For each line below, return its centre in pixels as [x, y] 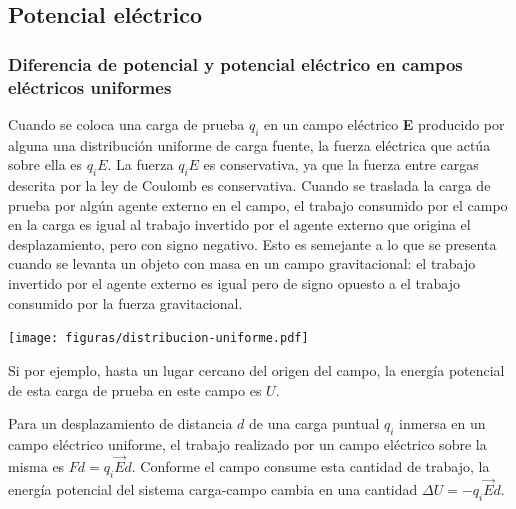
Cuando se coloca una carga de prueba [126, 123]
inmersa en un [442, 423]
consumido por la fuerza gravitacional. [125, 302]
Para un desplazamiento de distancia [120, 423]
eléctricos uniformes [90, 86]
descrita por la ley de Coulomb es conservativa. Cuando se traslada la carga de [249, 185]
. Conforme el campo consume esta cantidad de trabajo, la [310, 465]
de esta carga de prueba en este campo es [135, 389]
